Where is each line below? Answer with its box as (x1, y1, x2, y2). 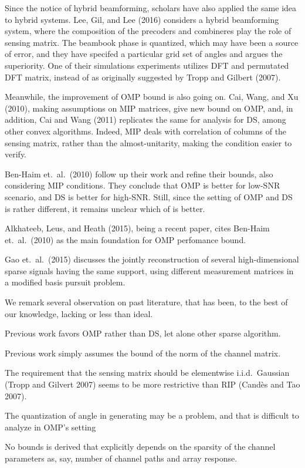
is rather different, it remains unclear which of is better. (5, 202, 205, 214)
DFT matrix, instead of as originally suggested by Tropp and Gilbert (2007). (5, 70, 281, 83)
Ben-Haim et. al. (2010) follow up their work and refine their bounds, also (5, 167, 273, 180)
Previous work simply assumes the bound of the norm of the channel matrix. (5, 346, 281, 359)
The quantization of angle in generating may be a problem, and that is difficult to (5, 409, 299, 422)
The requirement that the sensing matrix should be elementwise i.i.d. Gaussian (5, 366, 290, 379)
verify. (5, 148, 27, 160)
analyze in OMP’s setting (5, 420, 96, 433)
